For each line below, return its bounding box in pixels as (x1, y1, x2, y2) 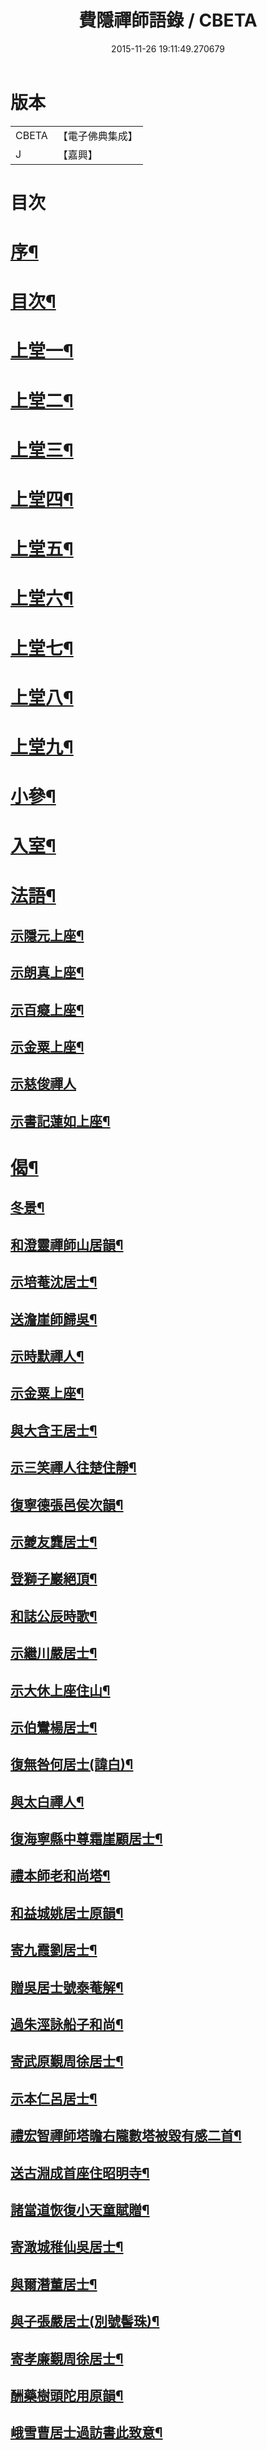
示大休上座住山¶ (10, 1682, 111, 1699)
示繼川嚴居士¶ (10, 1645, 98, 1662)
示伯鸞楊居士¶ (10, 1719, 98, 1736)
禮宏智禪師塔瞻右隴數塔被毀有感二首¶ (10, 2127, 242, 2145)
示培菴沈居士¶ (10, 1274, 98, 1291)
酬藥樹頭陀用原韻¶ (10, 2387, 124, 2404)
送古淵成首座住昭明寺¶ (10, 2164, 150, 2181)
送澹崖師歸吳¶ (10, 1311, 98, 1328)
